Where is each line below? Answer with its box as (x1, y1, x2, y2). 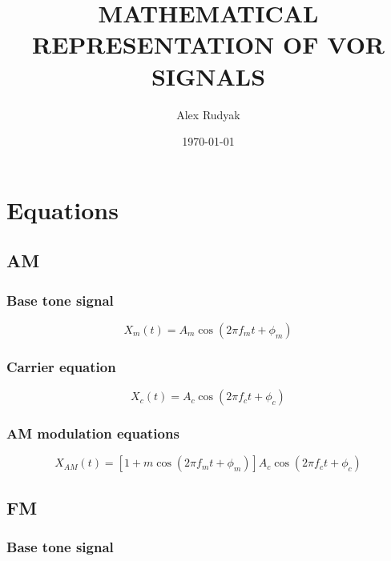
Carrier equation (6, 356, 116, 376)
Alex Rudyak (176, 106, 240, 122)
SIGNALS (151, 59, 266, 92)
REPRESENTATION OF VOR (32, 28, 385, 61)
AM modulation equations (6, 423, 179, 443)
